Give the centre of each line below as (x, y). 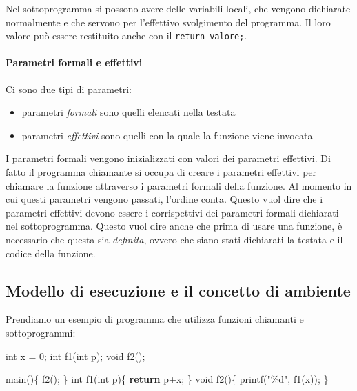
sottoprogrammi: (41, 332)
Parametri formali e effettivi (74, 62)
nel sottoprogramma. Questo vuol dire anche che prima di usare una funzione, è (174, 226)
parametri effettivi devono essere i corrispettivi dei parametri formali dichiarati (172, 212)
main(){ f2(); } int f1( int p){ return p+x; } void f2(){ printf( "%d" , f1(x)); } (167, 379)
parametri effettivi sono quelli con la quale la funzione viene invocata (167, 135)
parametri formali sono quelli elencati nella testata (129, 112)
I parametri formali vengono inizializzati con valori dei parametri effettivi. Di (168, 158)
